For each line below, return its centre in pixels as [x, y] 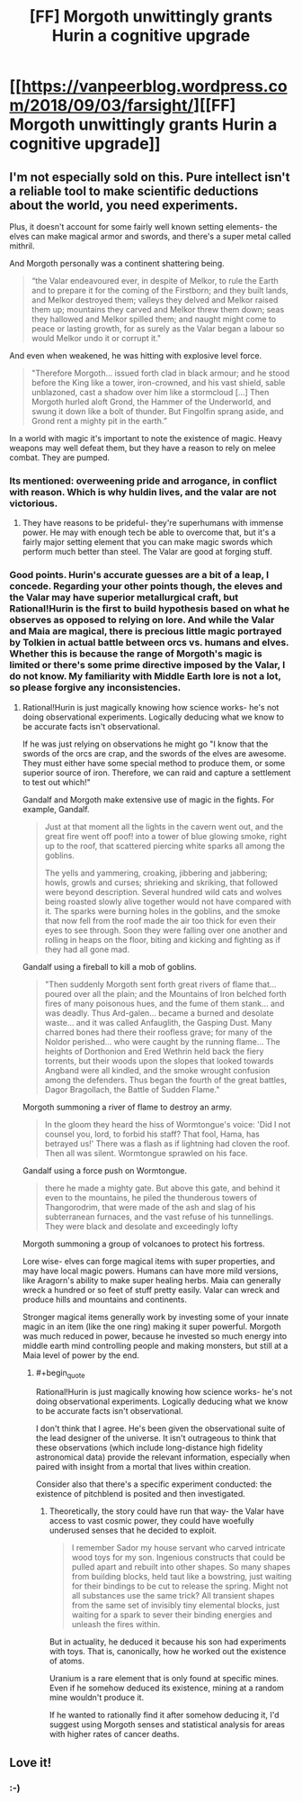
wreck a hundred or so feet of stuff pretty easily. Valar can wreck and [151, 1290]
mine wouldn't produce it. [97, 1698]
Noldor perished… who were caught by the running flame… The [163, 1041]
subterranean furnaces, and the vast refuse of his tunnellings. [159, 1217]
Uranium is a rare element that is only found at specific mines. [164, 1679]
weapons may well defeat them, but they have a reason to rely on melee [142, 448]
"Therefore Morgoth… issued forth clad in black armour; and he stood [160, 373]
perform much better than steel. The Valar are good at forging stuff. [147, 552]
